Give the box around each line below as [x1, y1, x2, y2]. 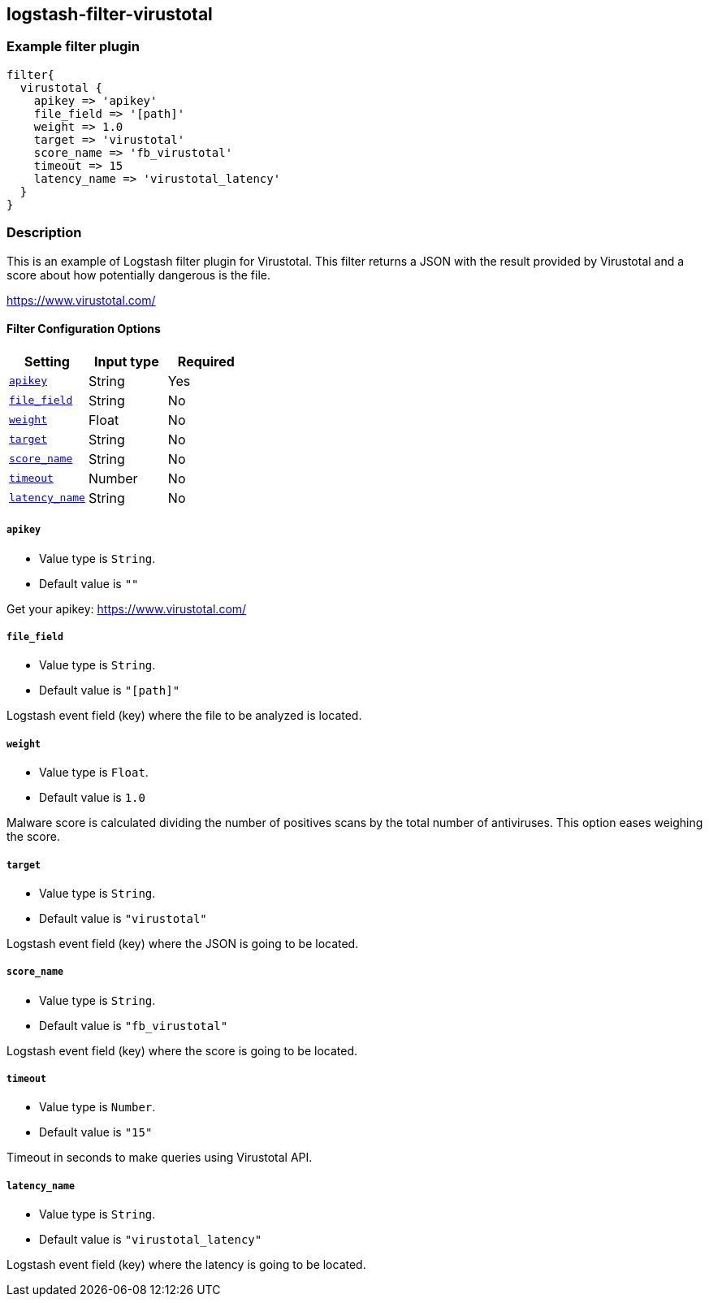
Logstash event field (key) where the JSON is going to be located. [6, 936, 359, 950]
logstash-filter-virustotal [6, 4, 213, 24]
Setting [24, 353, 70, 370]
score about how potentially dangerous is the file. [6, 267, 271, 282]
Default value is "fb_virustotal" [39, 1018, 228, 1032]
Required [177, 353, 235, 370]
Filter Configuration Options [6, 322, 161, 336]
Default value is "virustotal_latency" [39, 1232, 262, 1247]
